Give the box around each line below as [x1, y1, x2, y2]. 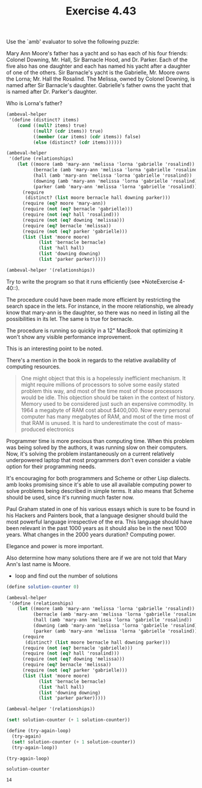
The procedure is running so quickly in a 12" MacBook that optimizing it [6, 326, 183, 334]
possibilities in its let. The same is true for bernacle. [6, 315, 134, 322]
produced [20, 426, 46, 433]
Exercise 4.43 [66, 4, 136, 18]
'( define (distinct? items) [8, 117, 79, 123]
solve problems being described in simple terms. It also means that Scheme [6, 487, 194, 494]
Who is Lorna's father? [6, 100, 63, 107]
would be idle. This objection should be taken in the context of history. [20, 394, 195, 401]
